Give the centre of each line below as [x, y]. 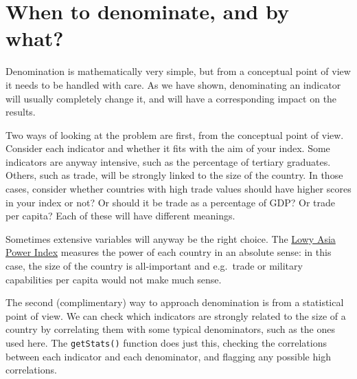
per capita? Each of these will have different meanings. [120, 216]
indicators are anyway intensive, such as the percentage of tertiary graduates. [168, 161]
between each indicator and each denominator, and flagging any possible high [168, 356]
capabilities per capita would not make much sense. [114, 279]
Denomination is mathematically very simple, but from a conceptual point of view [178, 71]
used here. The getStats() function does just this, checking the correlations [166, 343]
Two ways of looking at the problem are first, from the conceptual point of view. [175, 134]
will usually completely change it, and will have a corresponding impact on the [171, 98]
